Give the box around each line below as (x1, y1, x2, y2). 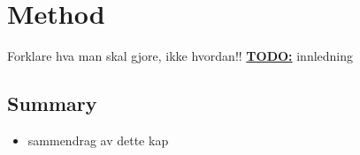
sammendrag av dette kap (27, 130, 169, 149)
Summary (7, 90, 97, 117)
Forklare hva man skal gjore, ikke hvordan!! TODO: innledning (7, 47, 354, 65)
